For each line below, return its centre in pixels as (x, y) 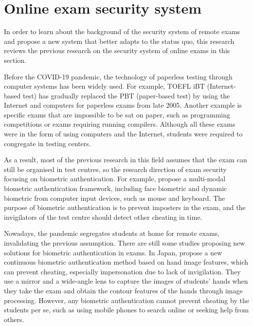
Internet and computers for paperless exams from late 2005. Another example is (123, 105)
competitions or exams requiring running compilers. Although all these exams (120, 124)
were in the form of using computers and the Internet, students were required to (123, 134)
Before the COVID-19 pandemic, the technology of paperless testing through (118, 76)
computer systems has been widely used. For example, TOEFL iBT (104, 86)
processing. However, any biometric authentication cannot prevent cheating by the (126, 300)
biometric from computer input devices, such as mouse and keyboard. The (115, 198)
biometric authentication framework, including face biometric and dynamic (116, 188)
